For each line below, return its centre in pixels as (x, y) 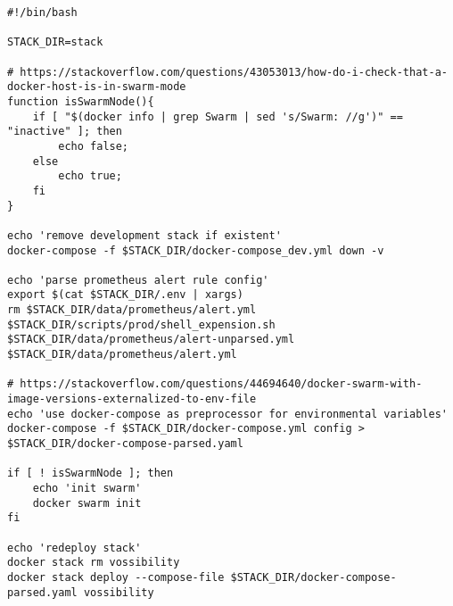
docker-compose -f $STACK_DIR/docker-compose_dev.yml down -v (196, 250)
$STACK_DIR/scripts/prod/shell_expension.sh (141, 324)
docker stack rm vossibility (94, 563)
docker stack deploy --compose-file (116, 577)
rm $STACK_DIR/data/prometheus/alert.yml (132, 310)
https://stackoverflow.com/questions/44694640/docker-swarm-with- (221, 384)
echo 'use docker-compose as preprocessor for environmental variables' (227, 414)
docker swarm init (87, 503)
